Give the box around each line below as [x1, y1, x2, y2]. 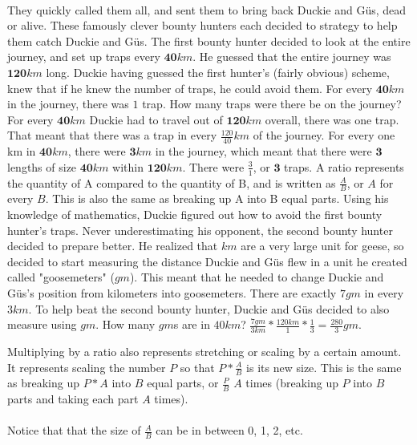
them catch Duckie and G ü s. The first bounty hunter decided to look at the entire [7, 32, 411, 49]
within [112, 158, 144, 175]
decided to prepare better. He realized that [7, 237, 218, 254]
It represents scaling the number [7, 358, 166, 375]
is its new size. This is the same [246, 358, 402, 375]
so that [180, 358, 215, 375]
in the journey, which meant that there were [155, 143, 372, 160]
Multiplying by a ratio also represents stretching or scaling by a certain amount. [7, 343, 402, 359]
